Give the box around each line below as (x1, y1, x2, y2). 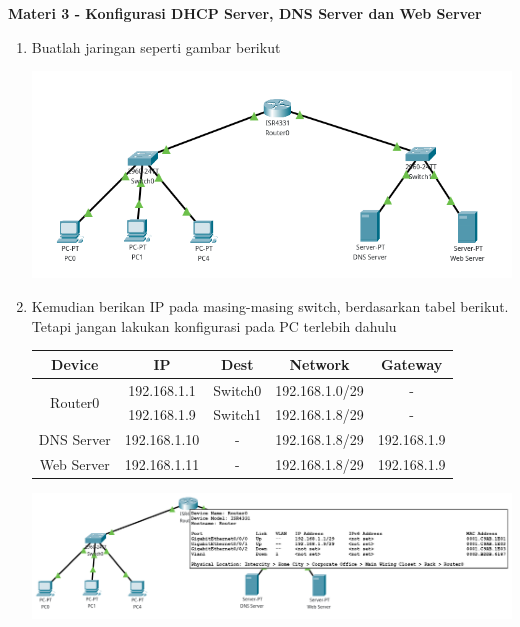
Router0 (50, 392, 100, 413)
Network (289, 353, 350, 374)
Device (51, 353, 99, 374)
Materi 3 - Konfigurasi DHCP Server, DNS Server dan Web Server (8, 3, 482, 23)
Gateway (381, 353, 443, 374)
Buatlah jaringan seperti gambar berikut (31, 36, 281, 57)
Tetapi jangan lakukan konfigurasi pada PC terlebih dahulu (31, 315, 397, 336)
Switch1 (213, 404, 262, 425)
